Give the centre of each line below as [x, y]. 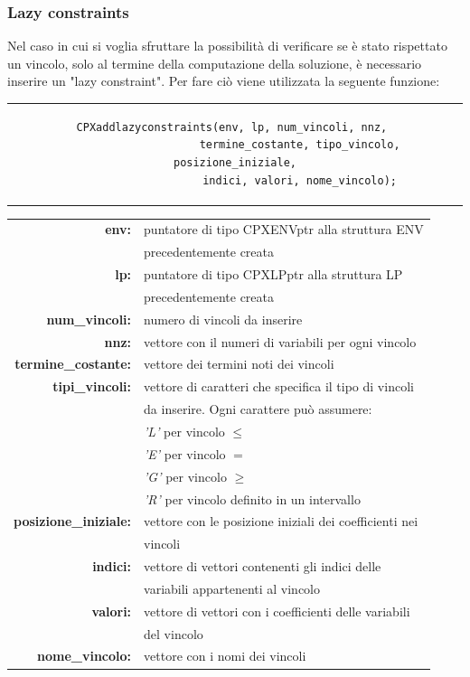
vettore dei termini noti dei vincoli [239, 364]
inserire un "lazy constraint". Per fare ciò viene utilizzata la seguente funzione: [224, 81]
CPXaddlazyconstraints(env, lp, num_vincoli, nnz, [232, 127]
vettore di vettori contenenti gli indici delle [263, 566]
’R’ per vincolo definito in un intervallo [252, 498]
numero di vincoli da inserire [223, 319]
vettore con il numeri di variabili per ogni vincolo [280, 341]
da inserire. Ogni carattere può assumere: [258, 409]
